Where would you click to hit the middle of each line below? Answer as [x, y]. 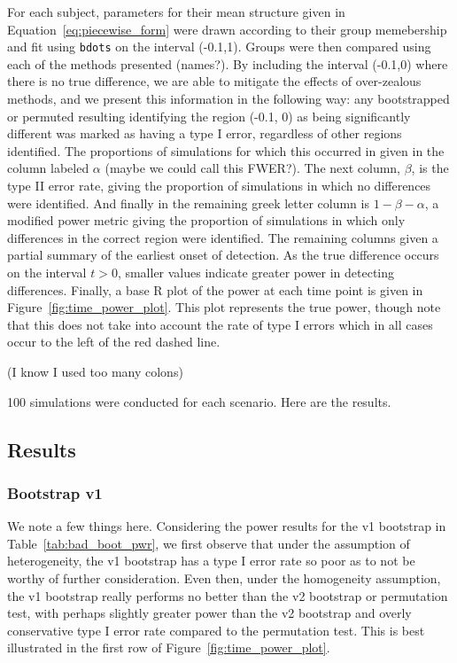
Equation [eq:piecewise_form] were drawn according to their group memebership [227, 29]
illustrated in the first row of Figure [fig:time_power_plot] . [169, 647]
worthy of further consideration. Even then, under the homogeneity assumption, [224, 577]
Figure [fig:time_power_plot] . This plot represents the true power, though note [224, 307]
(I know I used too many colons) [95, 371]
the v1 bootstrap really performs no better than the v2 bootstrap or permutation [228, 595]
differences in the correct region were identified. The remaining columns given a [223, 237]
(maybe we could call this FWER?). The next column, [253, 168]
